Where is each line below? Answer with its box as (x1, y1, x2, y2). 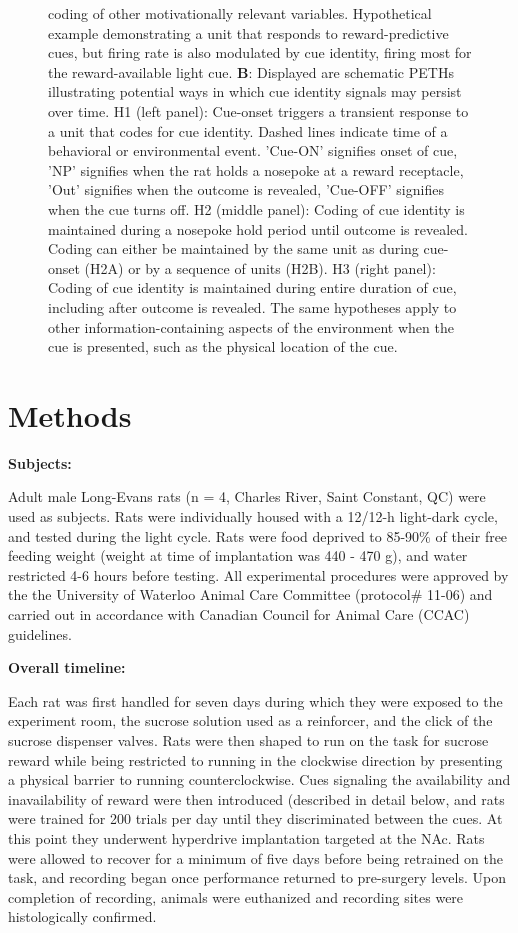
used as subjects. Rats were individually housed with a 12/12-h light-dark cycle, (8, 506, 498, 526)
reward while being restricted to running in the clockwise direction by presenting (8, 749, 503, 770)
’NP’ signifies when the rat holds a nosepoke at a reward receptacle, (48, 159, 464, 180)
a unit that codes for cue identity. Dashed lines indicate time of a (48, 120, 448, 141)
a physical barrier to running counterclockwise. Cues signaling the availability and (8, 769, 511, 790)
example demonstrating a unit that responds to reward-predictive (48, 22, 449, 43)
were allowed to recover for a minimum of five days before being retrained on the (8, 847, 503, 868)
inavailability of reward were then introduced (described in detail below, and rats (8, 788, 505, 809)
